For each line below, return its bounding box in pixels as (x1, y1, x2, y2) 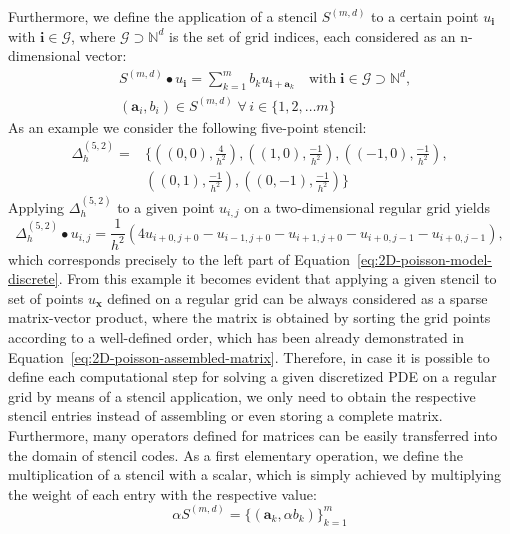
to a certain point (371, 6, 479, 26)
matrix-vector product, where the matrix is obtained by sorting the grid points (8, 307, 491, 328)
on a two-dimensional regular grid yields (244, 196, 491, 217)
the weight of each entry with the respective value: (8, 483, 317, 504)
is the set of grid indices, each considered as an (169, 25, 456, 46)
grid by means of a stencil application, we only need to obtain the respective (8, 385, 476, 406)
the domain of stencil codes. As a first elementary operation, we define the (8, 444, 463, 465)
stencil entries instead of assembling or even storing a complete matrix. (8, 405, 443, 426)
